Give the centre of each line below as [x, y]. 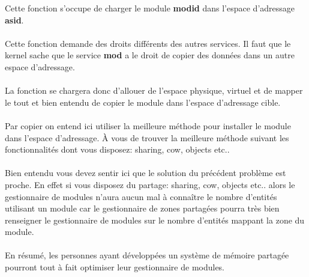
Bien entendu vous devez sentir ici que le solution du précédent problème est [145, 173]
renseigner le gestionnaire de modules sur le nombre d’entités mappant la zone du [155, 220]
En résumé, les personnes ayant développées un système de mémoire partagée [147, 255]
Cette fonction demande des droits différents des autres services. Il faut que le [148, 43]
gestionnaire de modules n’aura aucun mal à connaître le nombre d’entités [141, 196]
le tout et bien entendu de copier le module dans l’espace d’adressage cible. [143, 102]
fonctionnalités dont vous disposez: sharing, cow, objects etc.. [117, 149]
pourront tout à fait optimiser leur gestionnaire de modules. [115, 267]
